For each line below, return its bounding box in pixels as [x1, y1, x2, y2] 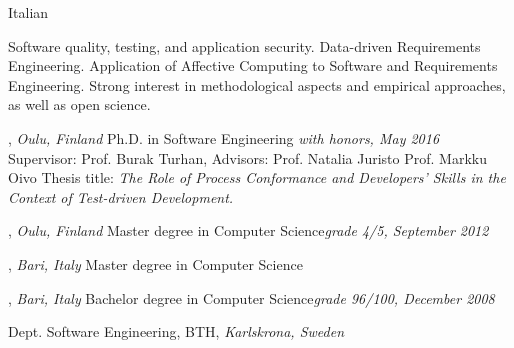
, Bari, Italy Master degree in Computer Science [8, 253, 303, 274]
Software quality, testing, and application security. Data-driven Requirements [8, 35, 481, 56]
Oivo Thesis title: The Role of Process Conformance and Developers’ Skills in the [8, 167, 506, 188]
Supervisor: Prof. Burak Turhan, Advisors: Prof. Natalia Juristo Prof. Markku [8, 147, 487, 168]
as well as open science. [8, 94, 151, 115]
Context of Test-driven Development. [8, 186, 234, 207]
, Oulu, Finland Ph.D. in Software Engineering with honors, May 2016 [8, 127, 440, 148]
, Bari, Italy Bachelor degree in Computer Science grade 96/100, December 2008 [8, 287, 495, 308]
